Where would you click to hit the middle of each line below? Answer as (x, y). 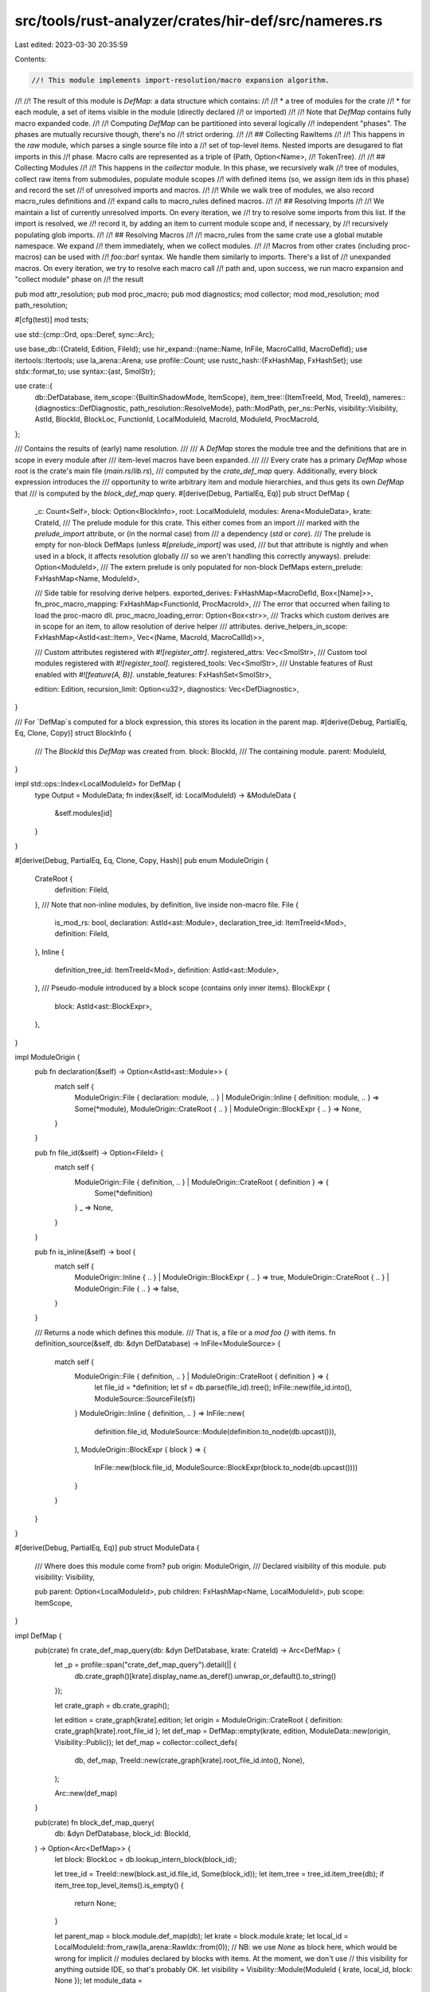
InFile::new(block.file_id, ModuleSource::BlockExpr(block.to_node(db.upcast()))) (226, 1468)
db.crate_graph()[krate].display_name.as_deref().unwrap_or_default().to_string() (205, 1676)
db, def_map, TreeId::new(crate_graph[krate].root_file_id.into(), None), (190, 1760)
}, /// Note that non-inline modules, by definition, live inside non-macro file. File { (166, 904)
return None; (96, 1904)
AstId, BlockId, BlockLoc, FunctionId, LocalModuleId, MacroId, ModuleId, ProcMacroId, (177, 419)
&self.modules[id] (84, 814)
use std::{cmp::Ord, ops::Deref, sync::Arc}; (84, 334)
